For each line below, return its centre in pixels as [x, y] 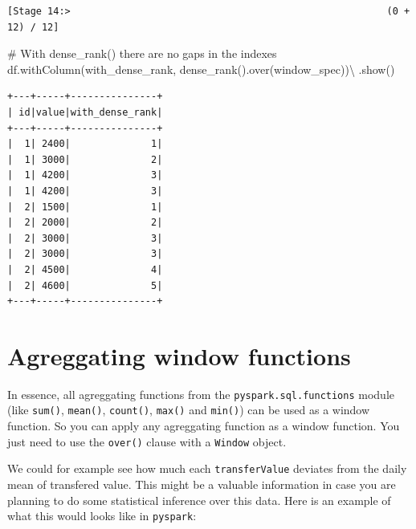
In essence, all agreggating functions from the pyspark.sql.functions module [201, 394]
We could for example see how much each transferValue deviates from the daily [207, 468]
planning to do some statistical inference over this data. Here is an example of [199, 500]
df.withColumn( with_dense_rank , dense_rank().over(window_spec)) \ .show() [201, 69]
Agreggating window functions [179, 355]
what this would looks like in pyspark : [102, 516]
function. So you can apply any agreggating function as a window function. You [204, 426]
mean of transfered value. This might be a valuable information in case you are [202, 484]
